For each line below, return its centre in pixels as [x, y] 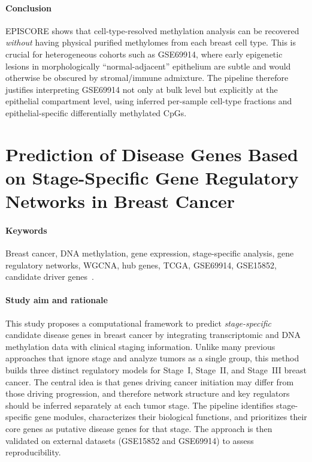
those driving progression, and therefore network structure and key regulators [148, 393]
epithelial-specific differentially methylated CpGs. [96, 112]
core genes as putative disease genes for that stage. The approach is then [139, 429]
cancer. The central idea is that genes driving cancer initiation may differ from [150, 381]
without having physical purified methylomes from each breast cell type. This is [151, 42]
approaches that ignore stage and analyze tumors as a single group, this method [152, 358]
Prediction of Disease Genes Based [152, 154]
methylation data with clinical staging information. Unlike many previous [140, 346]
